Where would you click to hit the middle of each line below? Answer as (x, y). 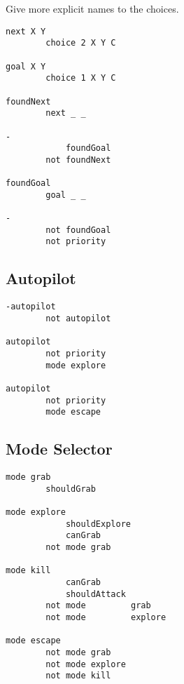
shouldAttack (95, 594)
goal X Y (26, 66)
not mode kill (78, 676)
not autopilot (78, 318)
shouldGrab (71, 489)
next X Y (26, 31)
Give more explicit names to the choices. (92, 8)
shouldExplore (98, 524)
